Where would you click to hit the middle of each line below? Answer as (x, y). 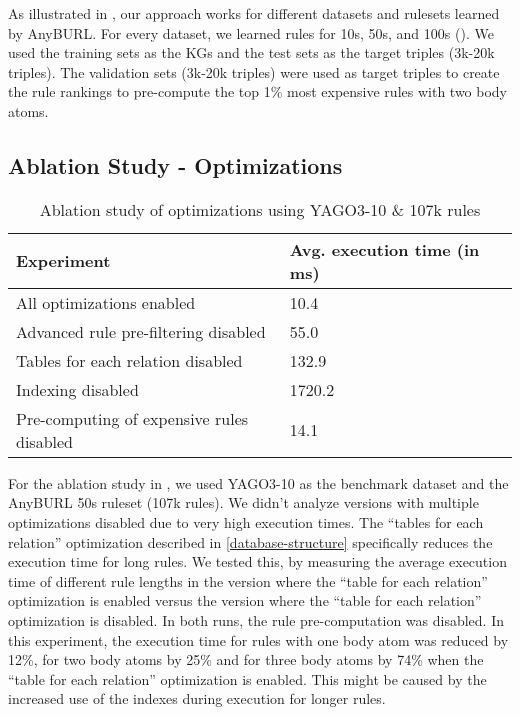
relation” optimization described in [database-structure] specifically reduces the (250, 541)
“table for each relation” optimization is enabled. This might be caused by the (247, 678)
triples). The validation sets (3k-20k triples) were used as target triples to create (254, 71)
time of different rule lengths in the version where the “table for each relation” (248, 580)
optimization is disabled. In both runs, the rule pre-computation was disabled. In (256, 619)
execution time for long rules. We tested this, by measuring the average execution (257, 561)
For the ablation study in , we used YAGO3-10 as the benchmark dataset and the (258, 482)
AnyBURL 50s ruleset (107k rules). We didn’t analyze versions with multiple (243, 502)
